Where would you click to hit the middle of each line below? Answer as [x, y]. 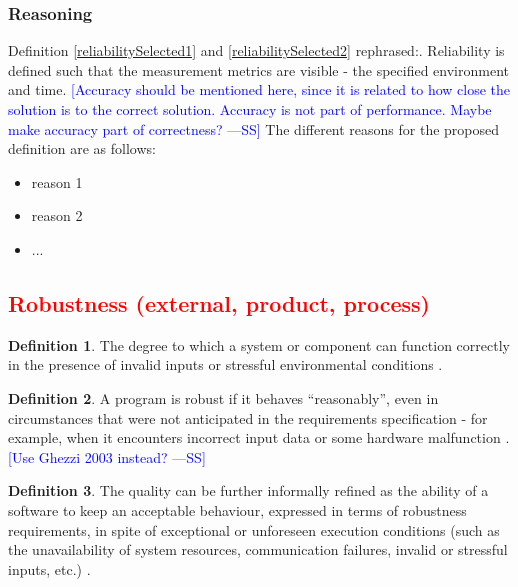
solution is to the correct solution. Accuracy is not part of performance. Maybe [250, 109]
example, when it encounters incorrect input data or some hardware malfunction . [259, 437]
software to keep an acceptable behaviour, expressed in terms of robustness [237, 509]
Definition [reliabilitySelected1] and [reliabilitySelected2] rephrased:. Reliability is [256, 50]
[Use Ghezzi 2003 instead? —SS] [107, 456]
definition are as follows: [82, 148]
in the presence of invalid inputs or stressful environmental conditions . [225, 364]
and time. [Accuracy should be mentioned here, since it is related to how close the [259, 89]
